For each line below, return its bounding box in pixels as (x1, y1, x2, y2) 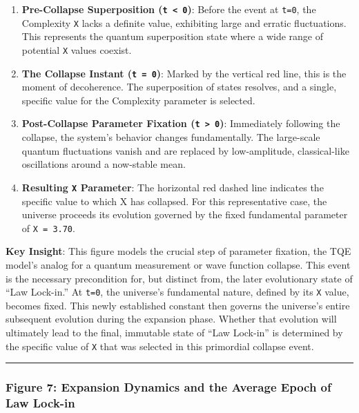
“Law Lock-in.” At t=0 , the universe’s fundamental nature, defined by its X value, (6, 285, 349, 299)
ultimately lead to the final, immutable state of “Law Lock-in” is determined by (6, 325, 343, 339)
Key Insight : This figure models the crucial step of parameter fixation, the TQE (6, 244, 351, 258)
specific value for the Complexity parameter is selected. (21, 93, 255, 107)
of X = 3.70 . (21, 220, 75, 235)
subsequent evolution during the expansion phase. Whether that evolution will (6, 311, 337, 326)
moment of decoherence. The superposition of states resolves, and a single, (21, 79, 337, 94)
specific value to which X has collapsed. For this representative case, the (21, 193, 327, 208)
